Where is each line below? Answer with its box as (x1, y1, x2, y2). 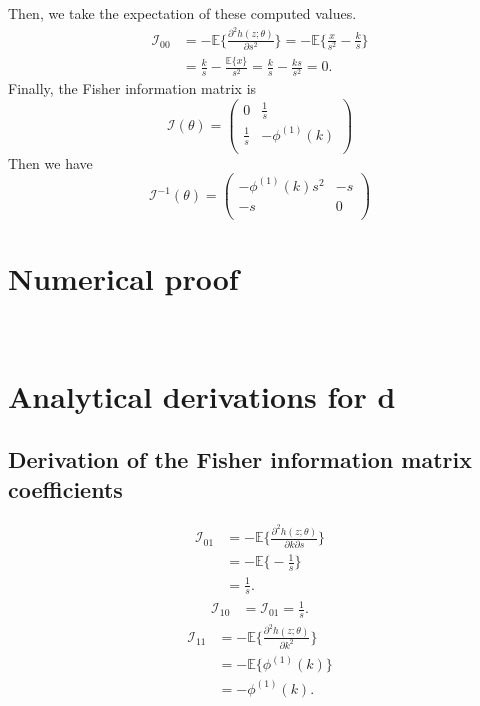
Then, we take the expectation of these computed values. (8, 3, 357, 23)
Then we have (8, 152, 93, 173)
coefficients (8, 473, 123, 504)
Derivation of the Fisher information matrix (8, 444, 472, 475)
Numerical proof (8, 258, 239, 299)
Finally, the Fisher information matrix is (8, 78, 257, 99)
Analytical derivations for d (8, 375, 396, 416)
